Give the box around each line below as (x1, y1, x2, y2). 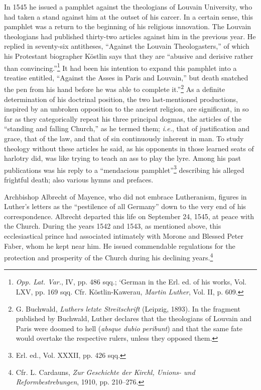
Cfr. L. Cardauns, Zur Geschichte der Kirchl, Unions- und (16, 366, 195, 377)
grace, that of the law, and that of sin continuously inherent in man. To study (4, 133, 244, 144)
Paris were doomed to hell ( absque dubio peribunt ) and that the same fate (16, 323, 242, 333)
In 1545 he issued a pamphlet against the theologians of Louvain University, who (4, 2, 252, 12)
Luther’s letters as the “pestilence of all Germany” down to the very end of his (4, 201, 246, 212)
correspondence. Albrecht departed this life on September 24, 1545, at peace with (4, 211, 254, 221)
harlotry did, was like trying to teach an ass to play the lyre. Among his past (4, 153, 241, 163)
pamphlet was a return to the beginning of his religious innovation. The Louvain (4, 21, 251, 32)
